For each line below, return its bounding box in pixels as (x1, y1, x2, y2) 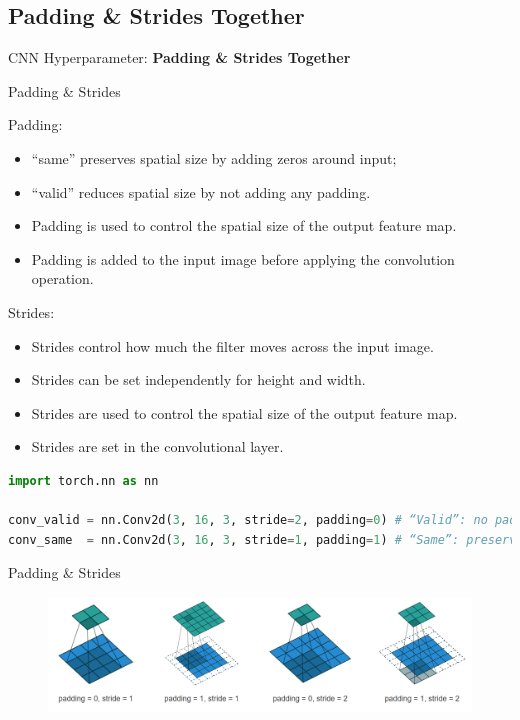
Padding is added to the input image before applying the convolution (31, 248, 455, 269)
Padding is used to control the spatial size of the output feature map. (31, 215, 457, 236)
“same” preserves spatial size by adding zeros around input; (31, 147, 397, 168)
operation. (31, 268, 94, 289)
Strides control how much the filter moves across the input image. (31, 335, 434, 356)
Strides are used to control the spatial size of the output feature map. (31, 402, 458, 423)
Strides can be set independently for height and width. (31, 369, 366, 390)
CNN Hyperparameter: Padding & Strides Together (8, 47, 351, 68)
